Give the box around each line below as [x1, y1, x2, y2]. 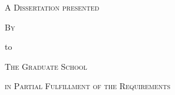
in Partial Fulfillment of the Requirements [5, 80, 171, 92]
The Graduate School [5, 60, 87, 72]
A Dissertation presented [5, 1, 100, 13]
